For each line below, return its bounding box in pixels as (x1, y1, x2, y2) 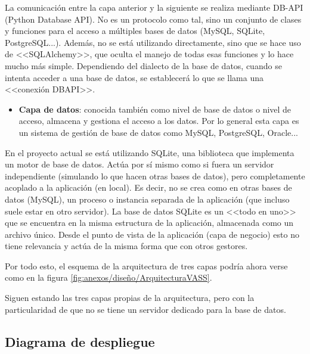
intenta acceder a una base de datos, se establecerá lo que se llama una (5, 71, 263, 83)
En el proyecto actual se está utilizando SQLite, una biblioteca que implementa (5, 146, 294, 159)
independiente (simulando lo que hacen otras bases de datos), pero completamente (5, 169, 305, 182)
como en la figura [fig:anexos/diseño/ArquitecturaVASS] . (5, 271, 212, 284)
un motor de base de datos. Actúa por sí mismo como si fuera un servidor (5, 158, 274, 170)
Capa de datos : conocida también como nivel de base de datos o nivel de (18, 103, 292, 115)
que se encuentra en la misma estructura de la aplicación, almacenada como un (5, 216, 294, 229)
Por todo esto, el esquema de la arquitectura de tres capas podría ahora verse (5, 259, 288, 272)
